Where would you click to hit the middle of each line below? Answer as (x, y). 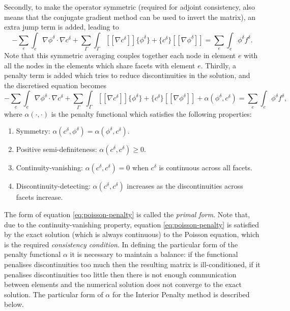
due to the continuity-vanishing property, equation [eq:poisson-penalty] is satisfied (132, 224)
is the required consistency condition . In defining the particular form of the (121, 244)
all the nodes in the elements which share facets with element (100, 65)
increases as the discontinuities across (185, 186)
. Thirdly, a (219, 65)
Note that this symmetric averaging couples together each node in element (120, 55)
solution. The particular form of (54, 294)
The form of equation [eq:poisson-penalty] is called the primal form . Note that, (127, 214)
